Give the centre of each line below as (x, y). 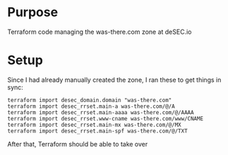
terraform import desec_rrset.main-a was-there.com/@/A (91, 106)
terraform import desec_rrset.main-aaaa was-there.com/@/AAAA (101, 112)
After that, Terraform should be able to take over (78, 144)
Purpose (33, 12)
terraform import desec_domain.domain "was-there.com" (90, 100)
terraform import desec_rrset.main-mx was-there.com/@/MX (94, 125)
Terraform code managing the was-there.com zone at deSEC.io (100, 32)
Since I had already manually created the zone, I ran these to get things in (114, 80)
